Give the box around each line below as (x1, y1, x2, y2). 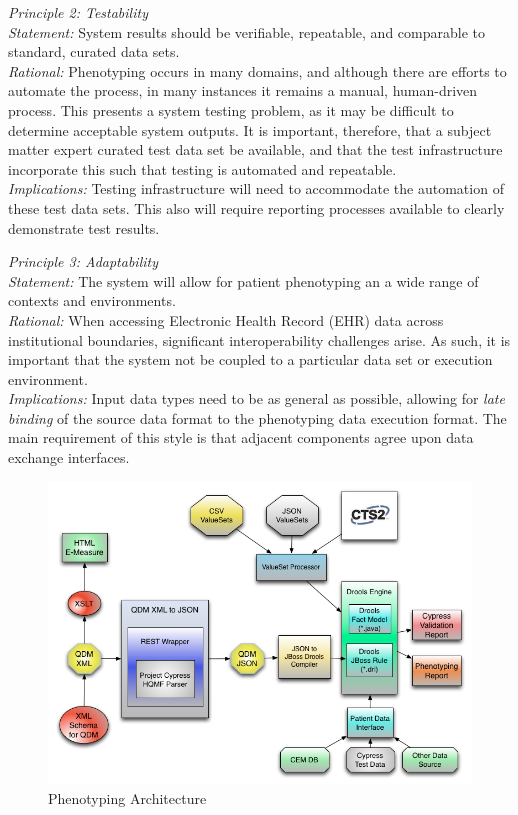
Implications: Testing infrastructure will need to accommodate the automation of (8, 178, 504, 199)
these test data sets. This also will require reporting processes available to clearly (8, 197, 505, 218)
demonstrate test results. (8, 217, 160, 238)
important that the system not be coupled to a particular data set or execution (8, 349, 493, 370)
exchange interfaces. (8, 447, 130, 468)
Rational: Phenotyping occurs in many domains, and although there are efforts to (8, 60, 507, 81)
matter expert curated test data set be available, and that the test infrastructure (8, 139, 503, 160)
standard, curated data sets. (8, 41, 180, 62)
